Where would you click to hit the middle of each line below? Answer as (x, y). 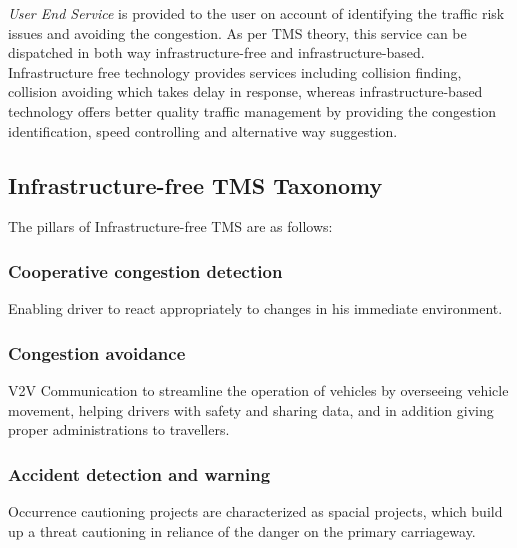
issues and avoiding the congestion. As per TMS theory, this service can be (237, 32)
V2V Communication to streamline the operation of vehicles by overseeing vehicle (258, 389)
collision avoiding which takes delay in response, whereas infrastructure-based (245, 91)
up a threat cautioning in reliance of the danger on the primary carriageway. (242, 530)
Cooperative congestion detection (145, 270)
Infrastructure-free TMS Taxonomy (195, 184)
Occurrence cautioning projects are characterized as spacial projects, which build (255, 510)
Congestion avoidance (97, 352)
